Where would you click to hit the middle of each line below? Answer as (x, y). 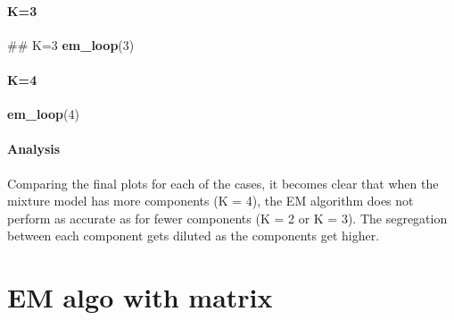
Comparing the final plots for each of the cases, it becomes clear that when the (223, 183)
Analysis (34, 149)
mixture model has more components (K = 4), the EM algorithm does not (210, 201)
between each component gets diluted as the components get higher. (194, 236)
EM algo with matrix (140, 297)
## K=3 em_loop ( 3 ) (71, 44)
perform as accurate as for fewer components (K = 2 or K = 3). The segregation (227, 218)
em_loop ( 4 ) (43, 114)
